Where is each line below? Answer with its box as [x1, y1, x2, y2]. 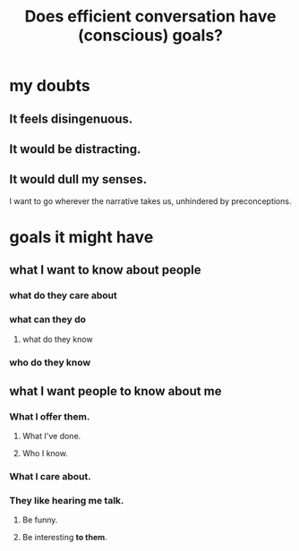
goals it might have [9, 226, 154, 247]
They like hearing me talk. [9, 495, 124, 507]
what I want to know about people [9, 262, 201, 278]
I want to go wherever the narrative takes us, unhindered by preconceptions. [9, 195, 292, 207]
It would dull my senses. [9, 172, 148, 187]
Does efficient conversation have [24, 6, 277, 27]
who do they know [9, 356, 91, 369]
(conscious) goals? [77, 25, 224, 46]
